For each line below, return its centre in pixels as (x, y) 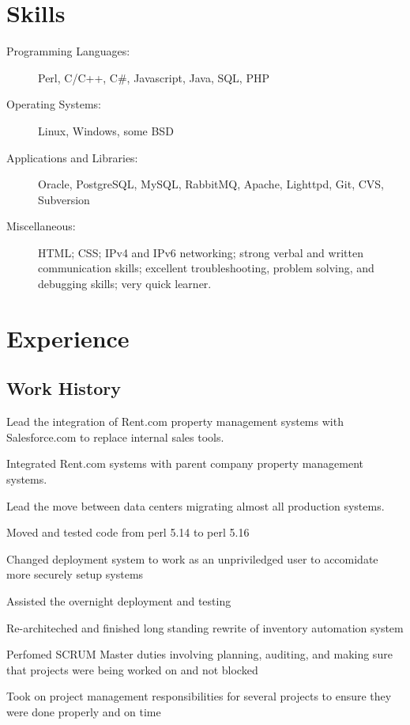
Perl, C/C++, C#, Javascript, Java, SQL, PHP (154, 77)
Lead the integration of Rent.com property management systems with (175, 421)
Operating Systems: (54, 104)
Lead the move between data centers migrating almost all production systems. (196, 505)
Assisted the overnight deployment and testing (119, 600)
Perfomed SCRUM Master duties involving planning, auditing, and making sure (199, 654)
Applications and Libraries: (72, 157)
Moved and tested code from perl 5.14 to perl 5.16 (128, 532)
